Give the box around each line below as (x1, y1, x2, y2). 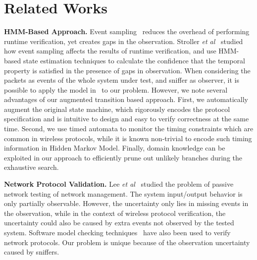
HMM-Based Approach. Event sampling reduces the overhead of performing (4, 26, 250, 37)
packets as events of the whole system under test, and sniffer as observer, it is (4, 75, 239, 85)
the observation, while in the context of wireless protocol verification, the (4, 208, 226, 218)
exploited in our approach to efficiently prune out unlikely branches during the (4, 152, 242, 162)
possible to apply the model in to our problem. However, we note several (4, 84, 228, 95)
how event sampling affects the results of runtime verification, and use (4, 46, 216, 56)
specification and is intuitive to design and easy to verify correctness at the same (4, 113, 249, 124)
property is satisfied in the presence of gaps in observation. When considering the (4, 65, 251, 75)
